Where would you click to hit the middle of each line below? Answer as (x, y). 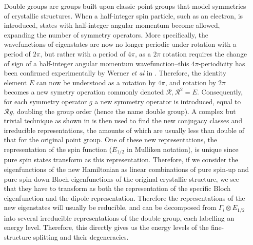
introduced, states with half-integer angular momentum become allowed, (112, 25)
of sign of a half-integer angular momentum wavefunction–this (97, 63)
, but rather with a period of (83, 53)
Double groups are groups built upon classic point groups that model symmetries (125, 6)
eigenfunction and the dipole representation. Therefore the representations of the (125, 198)
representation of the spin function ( (58, 149)
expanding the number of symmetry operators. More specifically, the (106, 34)
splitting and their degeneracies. (81, 236)
